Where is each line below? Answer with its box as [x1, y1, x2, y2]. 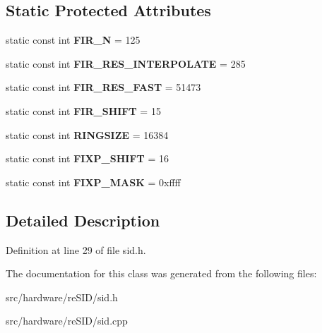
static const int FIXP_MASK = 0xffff [6, 174, 181, 189]
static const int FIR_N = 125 [6, 32, 141, 47]
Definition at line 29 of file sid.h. [6, 242, 146, 257]
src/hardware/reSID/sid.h [6, 289, 118, 304]
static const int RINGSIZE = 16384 [6, 127, 169, 142]
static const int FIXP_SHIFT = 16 [6, 151, 169, 166]
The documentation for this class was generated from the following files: [6, 266, 317, 281]
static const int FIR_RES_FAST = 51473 [6, 80, 201, 95]
